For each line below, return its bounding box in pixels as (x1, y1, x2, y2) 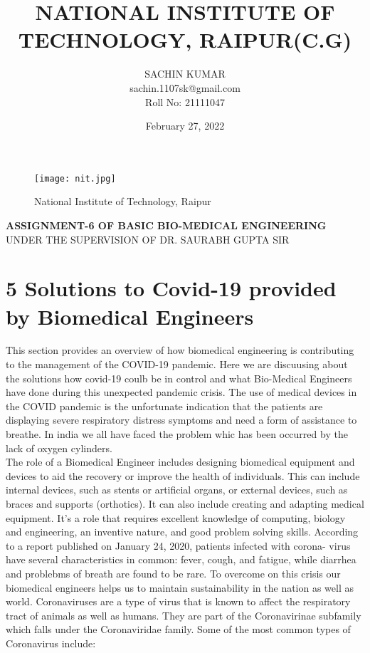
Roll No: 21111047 (145, 94, 225, 109)
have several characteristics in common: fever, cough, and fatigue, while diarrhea (6, 552, 356, 567)
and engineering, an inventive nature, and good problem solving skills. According (6, 524, 359, 539)
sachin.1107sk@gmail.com (129, 80, 240, 95)
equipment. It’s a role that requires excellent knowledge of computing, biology (6, 510, 346, 525)
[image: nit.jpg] (34, 173, 116, 184)
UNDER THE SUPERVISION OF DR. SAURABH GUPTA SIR (6, 231, 290, 246)
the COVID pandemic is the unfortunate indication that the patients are (6, 398, 323, 413)
